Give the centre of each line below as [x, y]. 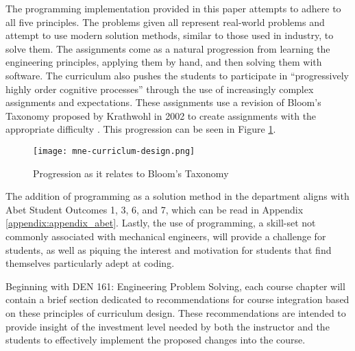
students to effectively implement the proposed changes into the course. [156, 340]
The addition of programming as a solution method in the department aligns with [177, 196]
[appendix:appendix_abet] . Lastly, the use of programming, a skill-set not [161, 223]
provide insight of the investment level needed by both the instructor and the [168, 326]
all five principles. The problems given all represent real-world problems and [165, 22]
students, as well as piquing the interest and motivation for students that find [169, 249]
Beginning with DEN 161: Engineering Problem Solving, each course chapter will [175, 286]
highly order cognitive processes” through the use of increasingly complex [160, 89]
